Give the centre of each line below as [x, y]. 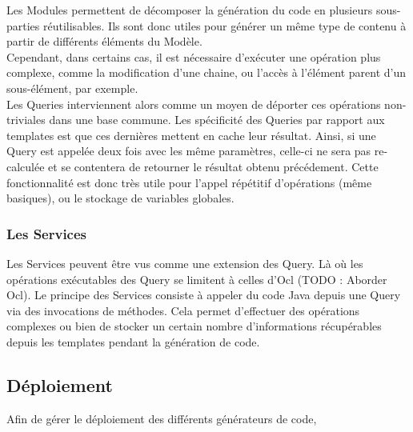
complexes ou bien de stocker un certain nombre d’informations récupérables [194, 326]
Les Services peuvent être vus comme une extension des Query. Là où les [185, 263]
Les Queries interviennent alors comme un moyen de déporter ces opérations [194, 104]
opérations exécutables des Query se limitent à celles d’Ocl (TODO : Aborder [197, 279]
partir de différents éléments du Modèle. [104, 41]
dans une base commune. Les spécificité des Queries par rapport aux [217, 120]
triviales [26, 120]
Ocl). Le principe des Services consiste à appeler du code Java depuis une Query [204, 295]
